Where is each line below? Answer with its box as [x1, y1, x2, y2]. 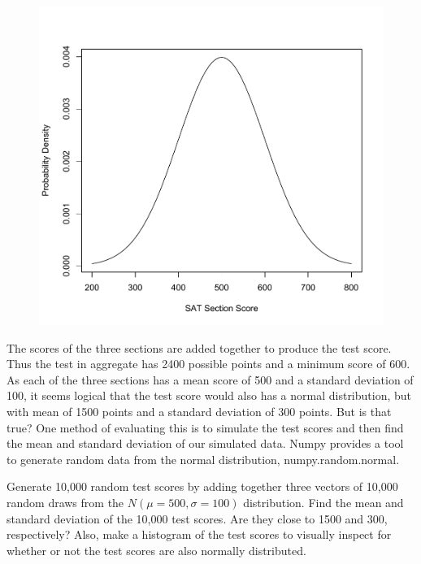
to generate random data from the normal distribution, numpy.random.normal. [7, 450, 400, 467]
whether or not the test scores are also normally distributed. [7, 541, 306, 558]
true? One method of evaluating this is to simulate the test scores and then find [7, 419, 404, 436]
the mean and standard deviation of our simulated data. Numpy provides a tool [7, 435, 404, 452]
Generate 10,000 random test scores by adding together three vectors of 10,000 [7, 478, 398, 495]
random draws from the [7, 493, 124, 510]
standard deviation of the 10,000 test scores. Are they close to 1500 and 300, [7, 510, 388, 527]
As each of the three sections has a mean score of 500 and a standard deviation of [7, 371, 414, 388]
